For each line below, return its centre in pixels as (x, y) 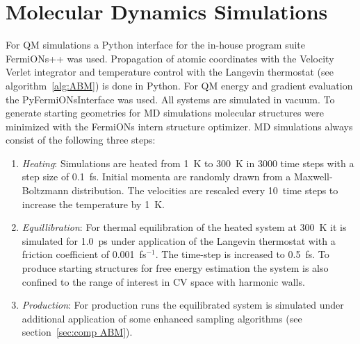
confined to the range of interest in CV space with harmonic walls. (163, 281)
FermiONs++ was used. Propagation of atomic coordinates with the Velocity (170, 58)
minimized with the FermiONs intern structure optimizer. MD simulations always (179, 126)
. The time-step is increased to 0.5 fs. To (242, 254)
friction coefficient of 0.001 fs (84, 254)
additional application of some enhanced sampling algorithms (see (162, 318)
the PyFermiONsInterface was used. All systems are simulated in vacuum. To (170, 99)
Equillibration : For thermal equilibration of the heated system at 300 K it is (184, 227)
